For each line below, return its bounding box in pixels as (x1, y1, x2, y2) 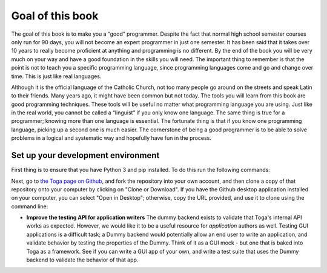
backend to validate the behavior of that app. (26, 256, 139, 263)
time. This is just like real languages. (11, 73, 102, 80)
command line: (11, 203, 48, 210)
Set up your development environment (11, 150, 160, 160)
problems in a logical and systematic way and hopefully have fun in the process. (11, 134, 212, 142)
